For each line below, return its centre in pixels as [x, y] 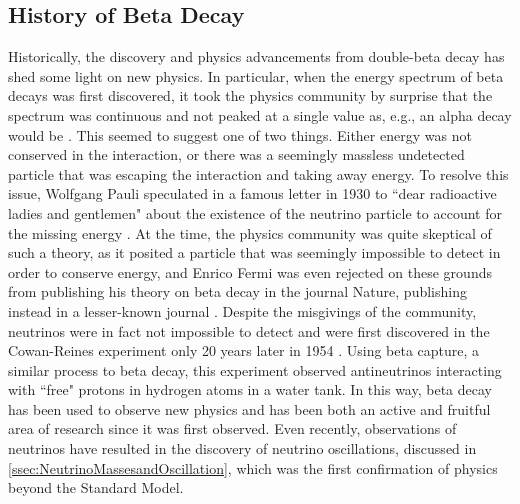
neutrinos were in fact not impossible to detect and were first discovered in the [249, 330]
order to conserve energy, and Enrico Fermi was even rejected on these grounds [250, 271]
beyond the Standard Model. [96, 487]
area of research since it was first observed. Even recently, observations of [232, 428]
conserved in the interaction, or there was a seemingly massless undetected [236, 154]
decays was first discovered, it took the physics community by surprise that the [250, 95]
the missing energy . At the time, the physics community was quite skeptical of [250, 232]
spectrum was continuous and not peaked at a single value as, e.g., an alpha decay [260, 114]
